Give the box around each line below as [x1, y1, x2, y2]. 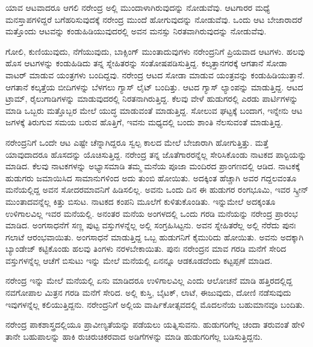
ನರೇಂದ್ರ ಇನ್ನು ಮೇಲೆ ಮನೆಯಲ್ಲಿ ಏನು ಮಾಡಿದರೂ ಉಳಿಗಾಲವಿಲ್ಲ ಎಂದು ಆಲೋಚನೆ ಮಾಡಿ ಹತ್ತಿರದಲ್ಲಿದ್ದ [5, 274, 293, 287]
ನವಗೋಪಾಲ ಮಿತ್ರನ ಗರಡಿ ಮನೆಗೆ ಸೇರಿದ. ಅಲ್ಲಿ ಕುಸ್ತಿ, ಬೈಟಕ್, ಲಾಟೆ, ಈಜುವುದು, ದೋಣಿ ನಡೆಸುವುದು [5, 286, 291, 299]
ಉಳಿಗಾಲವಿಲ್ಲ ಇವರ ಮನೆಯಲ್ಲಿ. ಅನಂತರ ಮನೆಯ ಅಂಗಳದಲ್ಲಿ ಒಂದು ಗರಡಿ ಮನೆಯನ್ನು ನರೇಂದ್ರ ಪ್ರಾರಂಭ [5, 207, 298, 219]
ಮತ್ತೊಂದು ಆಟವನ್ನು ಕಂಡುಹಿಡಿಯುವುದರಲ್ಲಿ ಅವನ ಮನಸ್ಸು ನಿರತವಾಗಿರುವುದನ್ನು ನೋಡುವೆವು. [5, 25, 267, 37]
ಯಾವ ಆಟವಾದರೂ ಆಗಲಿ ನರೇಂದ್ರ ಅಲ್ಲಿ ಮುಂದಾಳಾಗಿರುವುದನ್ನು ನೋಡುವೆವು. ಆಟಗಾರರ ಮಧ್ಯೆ [5, 1, 270, 13]
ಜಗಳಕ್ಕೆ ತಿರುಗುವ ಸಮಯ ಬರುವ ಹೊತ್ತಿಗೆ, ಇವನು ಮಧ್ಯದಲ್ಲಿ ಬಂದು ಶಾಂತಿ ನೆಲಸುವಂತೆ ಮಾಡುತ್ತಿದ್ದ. [5, 116, 284, 128]
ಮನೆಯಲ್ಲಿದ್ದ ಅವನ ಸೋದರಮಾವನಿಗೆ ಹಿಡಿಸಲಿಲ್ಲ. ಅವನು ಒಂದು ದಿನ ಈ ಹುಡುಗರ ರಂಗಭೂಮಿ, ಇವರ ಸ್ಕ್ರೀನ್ [5, 183, 309, 196]
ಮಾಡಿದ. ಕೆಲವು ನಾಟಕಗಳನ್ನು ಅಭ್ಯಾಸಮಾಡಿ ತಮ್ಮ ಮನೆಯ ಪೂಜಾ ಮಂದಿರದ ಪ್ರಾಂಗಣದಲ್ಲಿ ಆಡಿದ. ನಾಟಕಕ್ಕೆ [5, 160, 300, 172]
